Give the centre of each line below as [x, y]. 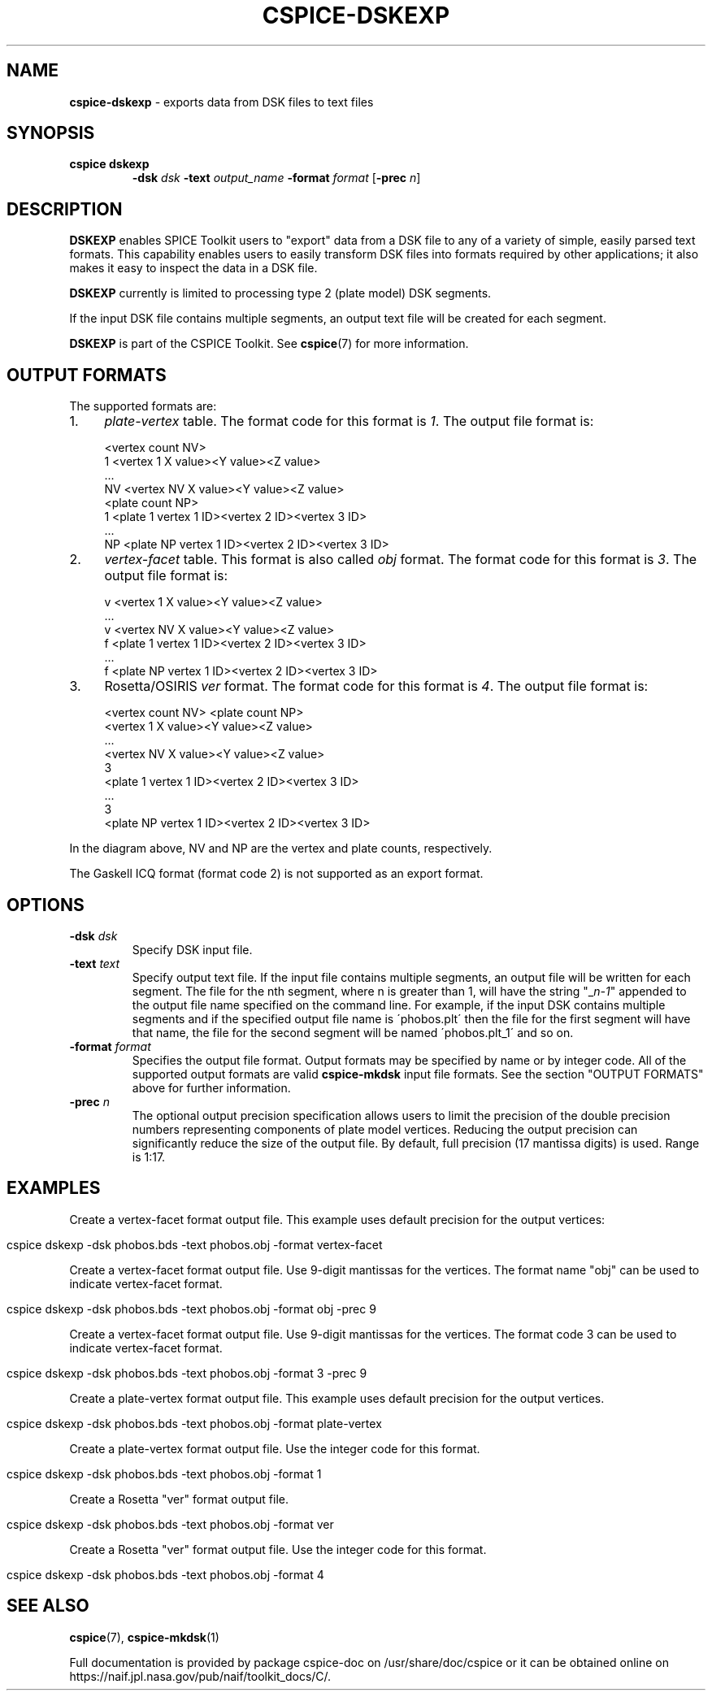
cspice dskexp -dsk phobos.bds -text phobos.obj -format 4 [165, 1574]
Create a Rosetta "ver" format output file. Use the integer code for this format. [278, 1549]
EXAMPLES [54, 1188]
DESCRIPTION [65, 209]
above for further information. [211, 1087]
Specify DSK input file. [192, 949]
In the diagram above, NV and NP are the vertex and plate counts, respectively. [281, 848]
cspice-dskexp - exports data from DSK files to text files [221, 102]
